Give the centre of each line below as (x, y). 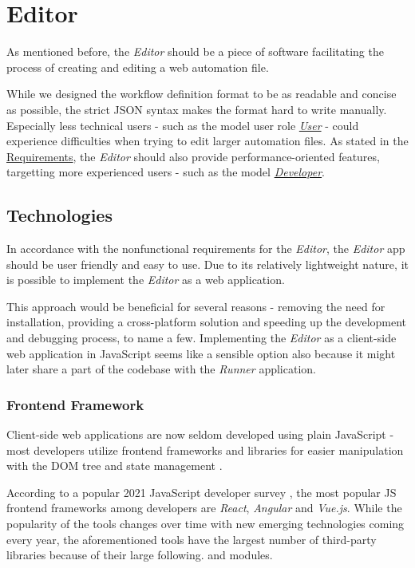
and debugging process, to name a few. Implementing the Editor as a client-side (202, 338)
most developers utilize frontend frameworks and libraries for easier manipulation (205, 450)
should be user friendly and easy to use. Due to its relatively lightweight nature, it (207, 264)
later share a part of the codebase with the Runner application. (161, 369)
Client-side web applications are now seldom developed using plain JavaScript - (200, 434)
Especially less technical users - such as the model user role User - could (183, 125)
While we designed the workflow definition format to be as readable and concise (202, 94)
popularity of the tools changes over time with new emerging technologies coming (206, 524)
